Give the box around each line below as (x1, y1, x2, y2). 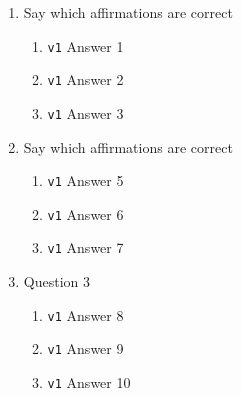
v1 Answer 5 (47, 170, 124, 191)
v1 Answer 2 (47, 69, 124, 90)
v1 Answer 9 (47, 338, 124, 359)
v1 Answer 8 (47, 304, 124, 325)
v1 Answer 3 (47, 102, 124, 123)
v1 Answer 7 (47, 237, 124, 258)
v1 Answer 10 (47, 372, 131, 393)
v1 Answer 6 (47, 203, 124, 224)
